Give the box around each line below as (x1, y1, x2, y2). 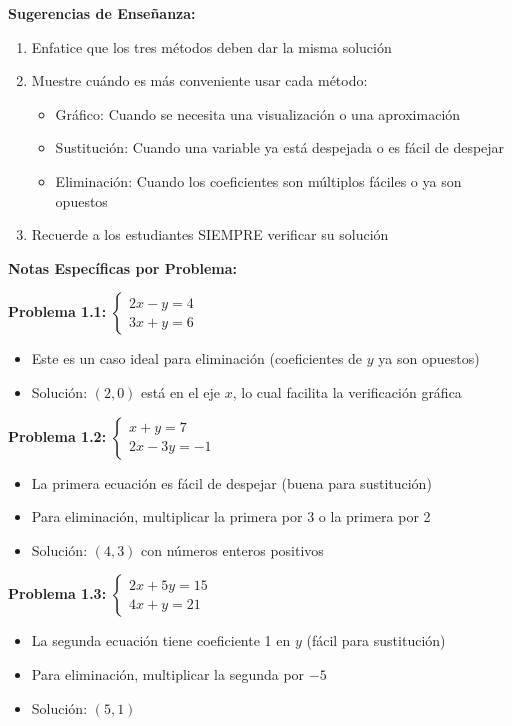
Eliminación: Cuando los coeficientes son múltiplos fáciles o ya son (55, 170, 462, 191)
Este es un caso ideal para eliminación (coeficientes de (31, 348, 363, 369)
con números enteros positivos (141, 539, 324, 560)
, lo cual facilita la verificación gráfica (232, 381, 462, 402)
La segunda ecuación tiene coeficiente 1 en (31, 630, 291, 651)
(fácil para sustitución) (306, 630, 446, 651)
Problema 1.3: (8, 583, 107, 604)
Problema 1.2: (8, 425, 107, 446)
